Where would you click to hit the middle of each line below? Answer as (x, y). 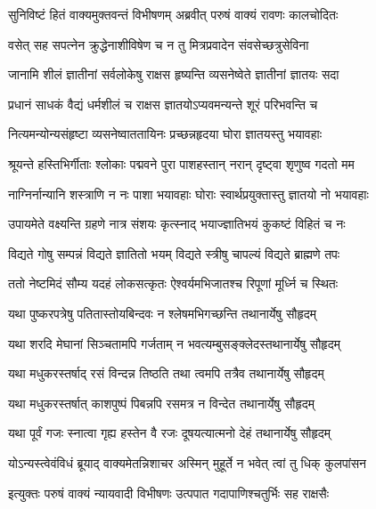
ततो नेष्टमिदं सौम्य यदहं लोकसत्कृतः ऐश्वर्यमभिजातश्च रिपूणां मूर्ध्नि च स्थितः (173, 283)
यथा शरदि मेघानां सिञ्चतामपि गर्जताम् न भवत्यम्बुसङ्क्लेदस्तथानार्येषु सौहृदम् (174, 343)
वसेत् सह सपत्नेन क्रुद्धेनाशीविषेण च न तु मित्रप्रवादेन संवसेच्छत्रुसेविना (159, 44)
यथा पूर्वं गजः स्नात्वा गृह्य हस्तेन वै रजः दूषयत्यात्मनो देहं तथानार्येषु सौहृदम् (170, 433)
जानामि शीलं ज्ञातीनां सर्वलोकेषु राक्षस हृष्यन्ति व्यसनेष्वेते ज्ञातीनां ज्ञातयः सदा (174, 74)
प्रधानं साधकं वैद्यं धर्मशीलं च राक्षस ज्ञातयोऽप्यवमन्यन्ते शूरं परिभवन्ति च (163, 104)
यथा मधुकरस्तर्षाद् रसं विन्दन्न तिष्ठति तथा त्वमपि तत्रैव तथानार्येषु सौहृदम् (166, 373)
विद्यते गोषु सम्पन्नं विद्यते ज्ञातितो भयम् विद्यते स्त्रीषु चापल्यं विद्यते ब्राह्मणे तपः (174, 253)
